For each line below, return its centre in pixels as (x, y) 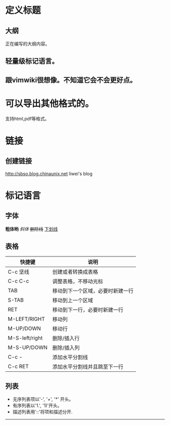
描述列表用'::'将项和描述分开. (42, 412)
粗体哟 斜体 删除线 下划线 (32, 229)
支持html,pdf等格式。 (27, 118)
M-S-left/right (25, 338)
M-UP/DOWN (25, 328)
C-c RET (18, 366)
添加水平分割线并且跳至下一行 (88, 366)
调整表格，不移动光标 (78, 281)
